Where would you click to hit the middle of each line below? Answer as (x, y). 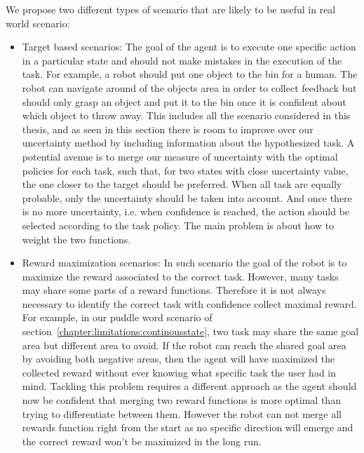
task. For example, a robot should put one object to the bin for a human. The (190, 74)
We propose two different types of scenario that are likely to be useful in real (171, 9)
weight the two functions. (76, 239)
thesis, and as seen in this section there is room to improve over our (168, 129)
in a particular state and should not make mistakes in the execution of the (182, 60)
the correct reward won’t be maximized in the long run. (142, 441)
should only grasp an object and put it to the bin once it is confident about (184, 101)
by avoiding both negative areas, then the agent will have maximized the (178, 359)
